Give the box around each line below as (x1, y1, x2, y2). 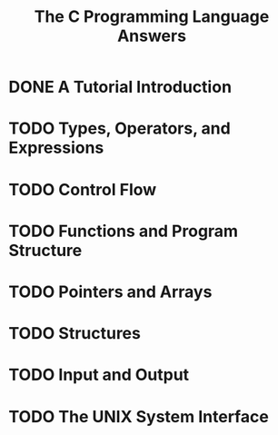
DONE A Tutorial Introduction (8, 77, 233, 97)
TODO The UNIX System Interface (8, 406, 269, 427)
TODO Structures (8, 323, 142, 344)
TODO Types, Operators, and (8, 118, 231, 139)
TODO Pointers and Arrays (8, 282, 213, 302)
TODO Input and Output (8, 365, 190, 385)
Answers (116, 25, 187, 46)
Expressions (8, 138, 104, 158)
